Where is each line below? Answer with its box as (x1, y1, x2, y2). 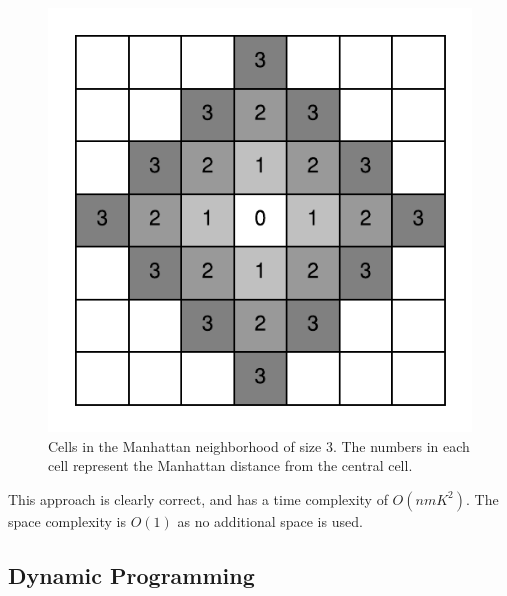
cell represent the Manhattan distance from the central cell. (48, 455, 413, 476)
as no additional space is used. (177, 510, 363, 531)
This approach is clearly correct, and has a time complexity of (8, 488, 388, 509)
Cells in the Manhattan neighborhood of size (48, 435, 322, 456)
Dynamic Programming (8, 559, 255, 590)
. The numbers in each (332, 435, 470, 456)
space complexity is (8, 510, 126, 531)
